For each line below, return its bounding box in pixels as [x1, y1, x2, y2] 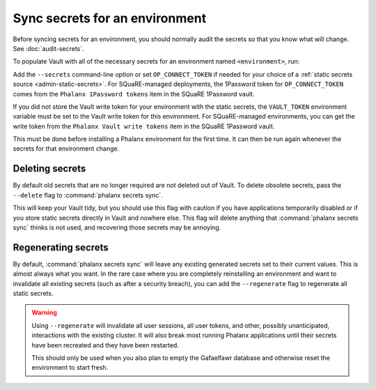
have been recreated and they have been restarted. [31, 340, 179, 349]
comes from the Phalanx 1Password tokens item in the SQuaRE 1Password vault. [13, 89, 255, 98]
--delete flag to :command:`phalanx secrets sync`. [13, 190, 163, 199]
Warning [31, 308, 57, 317]
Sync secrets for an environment [13, 10, 207, 26]
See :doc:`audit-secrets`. [13, 44, 84, 52]
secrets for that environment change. [13, 144, 120, 153]
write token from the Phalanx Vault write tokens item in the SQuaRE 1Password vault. [13, 122, 275, 130]
